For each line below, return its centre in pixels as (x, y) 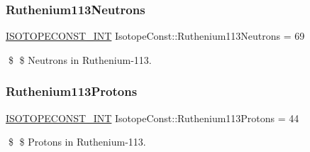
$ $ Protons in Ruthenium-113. (77, 142)
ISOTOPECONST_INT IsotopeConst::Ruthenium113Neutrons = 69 (155, 36)
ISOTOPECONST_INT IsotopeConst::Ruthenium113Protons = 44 (153, 118)
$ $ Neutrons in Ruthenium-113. (80, 59)
